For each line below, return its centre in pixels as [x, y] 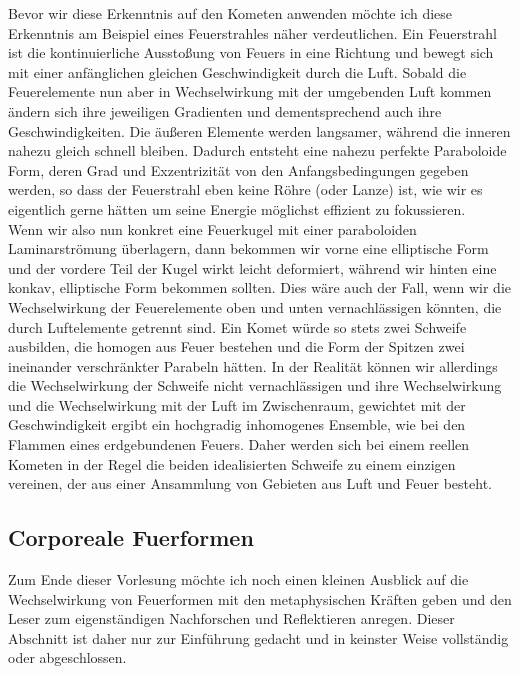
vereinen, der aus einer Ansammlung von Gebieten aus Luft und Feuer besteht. [250, 483]
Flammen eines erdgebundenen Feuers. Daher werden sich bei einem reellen [239, 444]
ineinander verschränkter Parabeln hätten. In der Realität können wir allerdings [253, 365]
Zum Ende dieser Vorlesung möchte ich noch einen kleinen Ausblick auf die [238, 579]
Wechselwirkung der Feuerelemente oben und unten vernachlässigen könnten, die [255, 306]
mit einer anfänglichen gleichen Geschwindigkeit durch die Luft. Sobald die [237, 71]
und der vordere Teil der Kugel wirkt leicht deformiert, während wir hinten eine [252, 267]
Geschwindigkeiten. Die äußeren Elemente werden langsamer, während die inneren [259, 130]
